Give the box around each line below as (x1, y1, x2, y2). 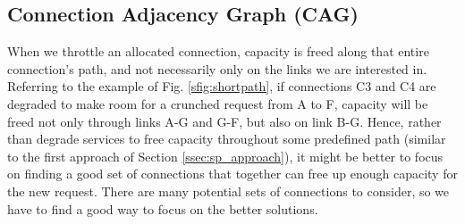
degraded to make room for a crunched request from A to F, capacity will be (7, 94, 428, 112)
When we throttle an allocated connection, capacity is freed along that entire (7, 42, 429, 61)
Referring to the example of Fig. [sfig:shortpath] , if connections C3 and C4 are (7, 77, 436, 95)
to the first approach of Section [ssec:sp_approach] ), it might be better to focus (7, 146, 444, 165)
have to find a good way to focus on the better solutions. (7, 199, 318, 218)
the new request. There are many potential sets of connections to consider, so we (7, 181, 450, 200)
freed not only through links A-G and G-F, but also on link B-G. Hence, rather (7, 112, 442, 130)
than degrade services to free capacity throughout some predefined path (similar (7, 129, 446, 148)
